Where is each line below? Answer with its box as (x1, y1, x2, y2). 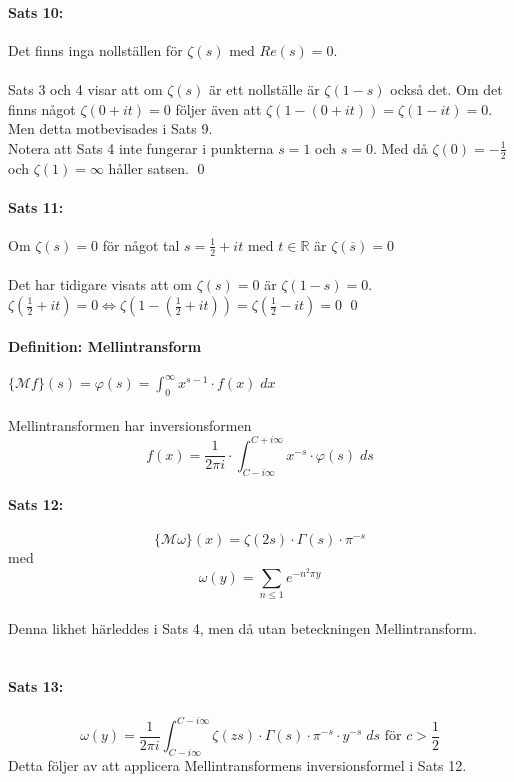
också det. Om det (390, 78, 503, 99)
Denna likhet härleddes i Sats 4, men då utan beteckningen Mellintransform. (8, 617, 477, 638)
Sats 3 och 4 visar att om (8, 78, 163, 99)
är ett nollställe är (209, 78, 320, 99)
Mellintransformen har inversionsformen (8, 414, 252, 435)
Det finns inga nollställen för (8, 39, 183, 60)
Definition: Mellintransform (8, 335, 202, 356)
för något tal (102, 234, 180, 255)
